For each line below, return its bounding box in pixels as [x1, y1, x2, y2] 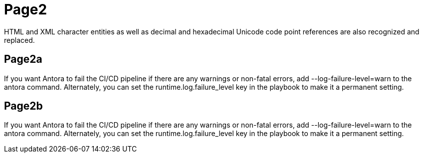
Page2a [4, 53, 42, 66]
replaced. [4, 35, 35, 44]
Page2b [4, 100, 43, 113]
